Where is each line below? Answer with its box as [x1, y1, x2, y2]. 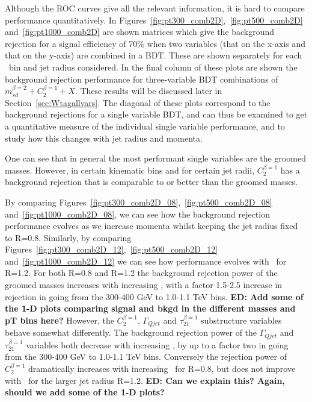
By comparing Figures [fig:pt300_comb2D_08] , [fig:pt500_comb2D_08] [5, 195, 272, 208]
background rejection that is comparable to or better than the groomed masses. [5, 175, 298, 188]
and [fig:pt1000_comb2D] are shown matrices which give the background [5, 25, 275, 38]
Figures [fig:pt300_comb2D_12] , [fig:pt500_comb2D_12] [5, 243, 218, 256]
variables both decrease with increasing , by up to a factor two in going [26, 338, 289, 351]
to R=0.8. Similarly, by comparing [5, 231, 132, 243]
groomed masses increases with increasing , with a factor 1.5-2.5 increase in [5, 278, 283, 291]
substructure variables [200, 313, 282, 326]
